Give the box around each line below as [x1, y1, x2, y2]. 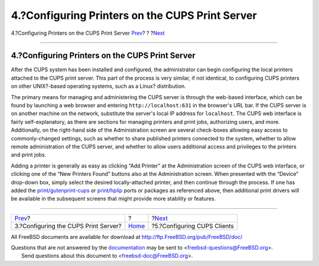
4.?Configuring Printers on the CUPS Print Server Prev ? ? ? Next [11, 29, 165, 37]
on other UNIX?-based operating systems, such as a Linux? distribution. [11, 83, 186, 90]
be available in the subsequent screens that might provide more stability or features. [11, 195, 216, 202]
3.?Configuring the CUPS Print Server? [14, 222, 122, 230]
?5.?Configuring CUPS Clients [151, 222, 235, 230]
